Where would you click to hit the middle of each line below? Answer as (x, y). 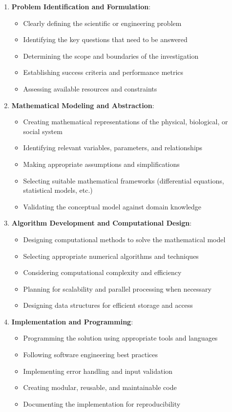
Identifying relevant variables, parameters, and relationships (113, 148)
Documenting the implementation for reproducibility (102, 403)
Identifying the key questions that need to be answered (105, 39)
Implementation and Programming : (72, 321)
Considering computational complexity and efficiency (102, 272)
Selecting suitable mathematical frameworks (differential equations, (124, 180)
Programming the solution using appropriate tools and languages (120, 338)
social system (43, 131)
